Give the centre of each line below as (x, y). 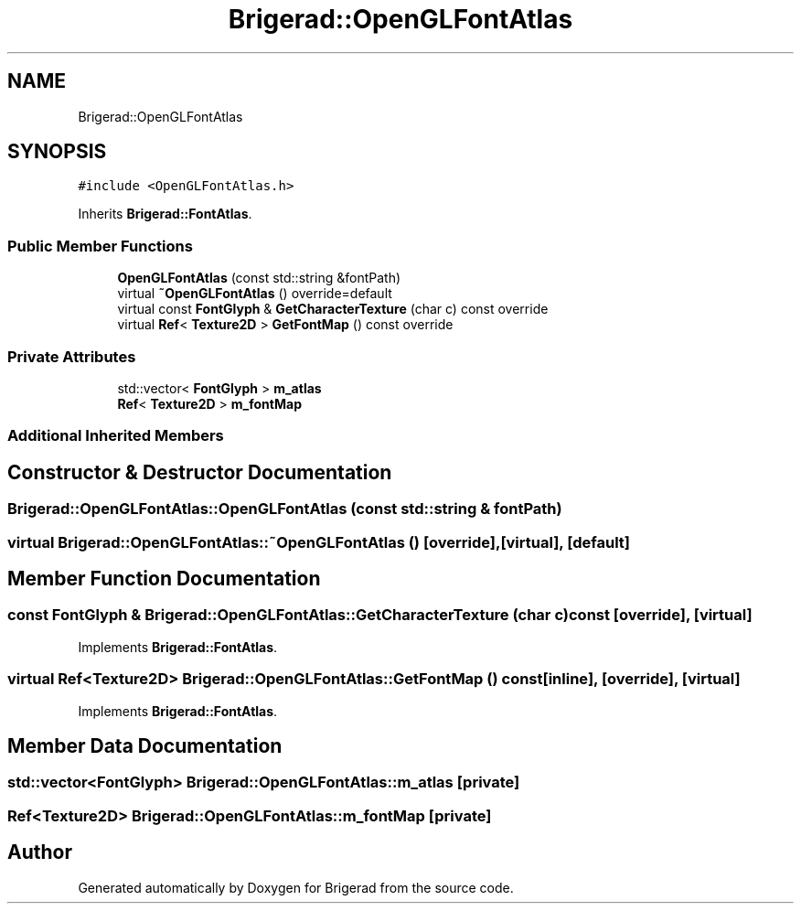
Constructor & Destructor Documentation (200, 472)
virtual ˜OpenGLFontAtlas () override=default (255, 294)
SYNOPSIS (57, 152)
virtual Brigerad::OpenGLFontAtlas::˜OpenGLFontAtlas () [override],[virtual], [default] (319, 542)
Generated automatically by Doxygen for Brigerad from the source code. (296, 887)
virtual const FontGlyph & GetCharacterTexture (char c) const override (333, 309)
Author (40, 852)
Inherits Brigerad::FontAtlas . (165, 214)
